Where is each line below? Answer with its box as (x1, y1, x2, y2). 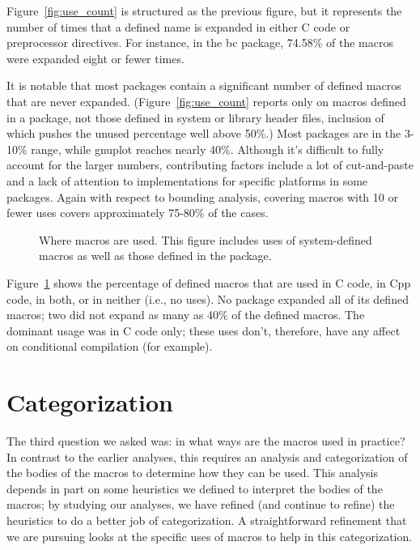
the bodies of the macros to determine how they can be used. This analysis (6, 464, 379, 481)
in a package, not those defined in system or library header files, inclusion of (6, 109, 384, 126)
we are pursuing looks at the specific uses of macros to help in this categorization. (6, 527, 413, 544)
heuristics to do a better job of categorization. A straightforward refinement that (6, 511, 407, 528)
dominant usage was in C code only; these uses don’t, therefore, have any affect (6, 322, 401, 339)
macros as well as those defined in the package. (39, 247, 272, 264)
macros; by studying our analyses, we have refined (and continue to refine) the (6, 496, 395, 513)
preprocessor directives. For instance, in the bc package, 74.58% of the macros (6, 34, 393, 51)
